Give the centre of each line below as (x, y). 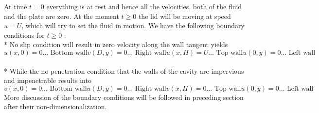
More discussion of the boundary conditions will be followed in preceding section (124, 97)
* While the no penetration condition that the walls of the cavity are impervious (124, 71)
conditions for (24, 35)
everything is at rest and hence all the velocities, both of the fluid (144, 6)
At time (16, 6)
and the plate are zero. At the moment (62, 16)
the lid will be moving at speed (185, 16)
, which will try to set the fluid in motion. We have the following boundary (133, 25)
